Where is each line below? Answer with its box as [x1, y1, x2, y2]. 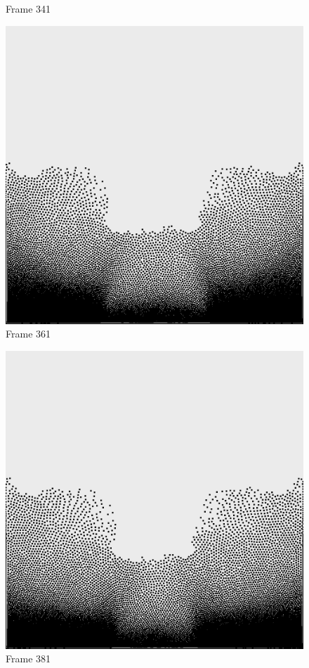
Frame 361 [6, 326, 51, 341]
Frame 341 [6, 1, 51, 15]
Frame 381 [6, 651, 51, 666]
